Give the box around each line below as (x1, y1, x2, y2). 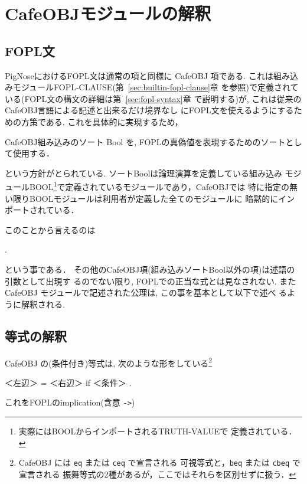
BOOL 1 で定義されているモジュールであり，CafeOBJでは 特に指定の (29, 179, 290, 192)
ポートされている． (5, 204, 79, 216)
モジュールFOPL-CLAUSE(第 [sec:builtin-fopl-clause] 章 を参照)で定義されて (12, 81, 299, 93)
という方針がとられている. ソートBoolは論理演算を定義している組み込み (5, 166, 282, 179)
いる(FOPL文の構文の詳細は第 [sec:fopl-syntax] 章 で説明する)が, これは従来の (5, 92, 302, 104)
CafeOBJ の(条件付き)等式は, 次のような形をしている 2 (5, 355, 213, 369)
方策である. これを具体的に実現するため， (21, 115, 183, 127)
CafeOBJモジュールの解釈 (5, 1, 211, 25)
